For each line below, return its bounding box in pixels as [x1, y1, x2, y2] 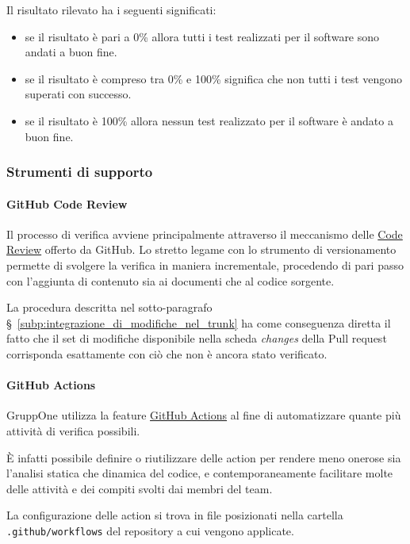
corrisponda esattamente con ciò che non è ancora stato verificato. [6, 345, 328, 362]
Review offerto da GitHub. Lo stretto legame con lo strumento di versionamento [6, 241, 397, 258]
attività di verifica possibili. [6, 422, 140, 439]
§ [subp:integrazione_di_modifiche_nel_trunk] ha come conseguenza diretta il [6, 314, 391, 331]
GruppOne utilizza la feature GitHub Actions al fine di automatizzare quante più [6, 407, 401, 423]
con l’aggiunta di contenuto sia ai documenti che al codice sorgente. [6, 272, 335, 289]
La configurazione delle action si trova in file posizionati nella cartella [6, 507, 343, 523]
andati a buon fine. [25, 44, 117, 60]
